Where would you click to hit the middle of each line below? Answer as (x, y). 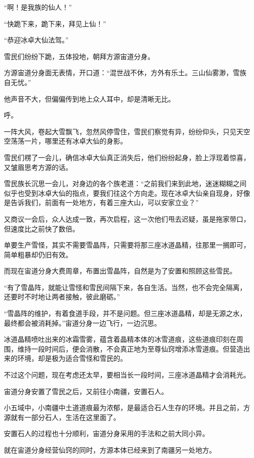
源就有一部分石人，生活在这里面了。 (62, 417)
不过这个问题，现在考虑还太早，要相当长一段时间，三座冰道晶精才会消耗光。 (127, 375)
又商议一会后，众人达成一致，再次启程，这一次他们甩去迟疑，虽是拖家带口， (127, 219)
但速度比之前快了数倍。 (42, 228)
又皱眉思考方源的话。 (38, 167)
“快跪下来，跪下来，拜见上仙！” (55, 23)
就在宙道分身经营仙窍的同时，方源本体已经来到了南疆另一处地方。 (110, 450)
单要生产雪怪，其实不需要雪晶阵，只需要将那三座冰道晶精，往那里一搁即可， (127, 245)
